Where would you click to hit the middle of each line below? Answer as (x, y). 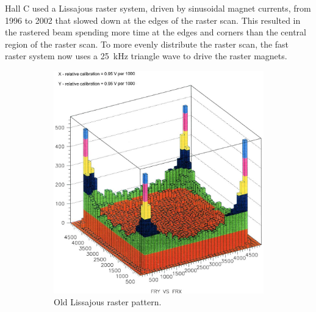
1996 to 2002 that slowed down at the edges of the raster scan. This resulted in (153, 20)
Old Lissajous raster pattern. (108, 302)
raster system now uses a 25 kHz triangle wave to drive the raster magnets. (146, 56)
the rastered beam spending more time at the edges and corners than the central (156, 32)
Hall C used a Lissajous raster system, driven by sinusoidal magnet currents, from (158, 8)
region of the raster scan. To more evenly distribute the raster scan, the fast (147, 44)
